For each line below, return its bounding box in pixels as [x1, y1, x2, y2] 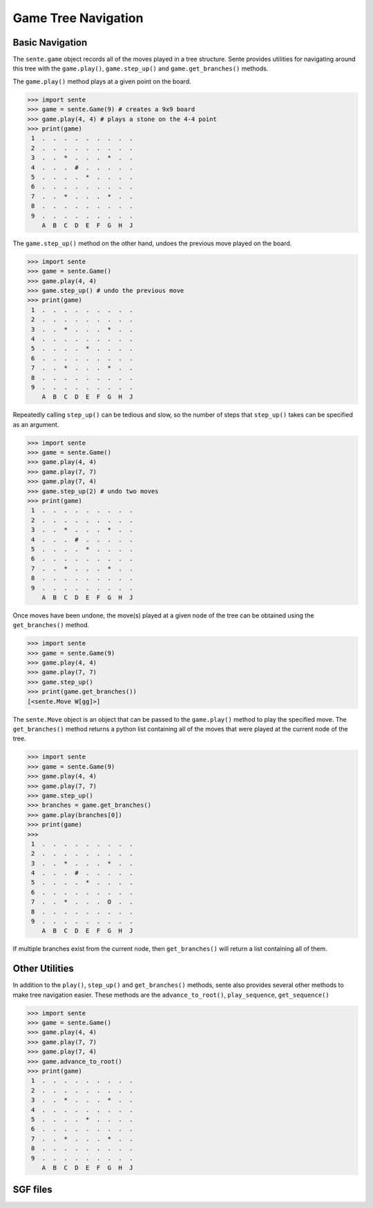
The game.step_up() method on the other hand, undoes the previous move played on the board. [12, 239, 292, 247]
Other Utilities [12, 963, 74, 975]
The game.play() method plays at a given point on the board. [12, 77, 191, 86]
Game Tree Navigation [12, 10, 144, 26]
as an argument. [12, 420, 59, 428]
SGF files [12, 1184, 52, 1196]
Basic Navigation [12, 37, 88, 48]
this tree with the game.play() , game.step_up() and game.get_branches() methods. [12, 64, 269, 73]
